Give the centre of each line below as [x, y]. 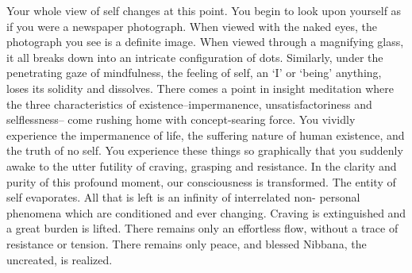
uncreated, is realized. [60, 259]
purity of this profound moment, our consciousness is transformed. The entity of [201, 181]
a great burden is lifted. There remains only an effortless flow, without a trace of [202, 228]
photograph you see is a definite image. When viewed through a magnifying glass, [205, 42]
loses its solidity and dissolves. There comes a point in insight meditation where [200, 88]
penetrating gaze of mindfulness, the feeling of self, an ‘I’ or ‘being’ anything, [194, 73]
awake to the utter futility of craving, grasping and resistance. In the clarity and [202, 165]
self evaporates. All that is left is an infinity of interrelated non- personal [183, 197]
